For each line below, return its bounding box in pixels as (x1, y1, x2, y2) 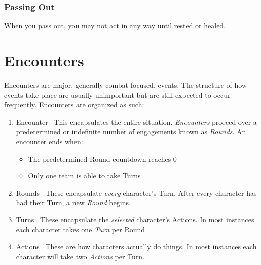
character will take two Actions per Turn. (16, 251, 145, 261)
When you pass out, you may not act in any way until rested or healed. (4, 20, 226, 31)
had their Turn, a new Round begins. (16, 197, 131, 208)
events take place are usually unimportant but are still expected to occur (4, 89, 231, 100)
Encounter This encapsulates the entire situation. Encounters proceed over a (16, 116, 257, 127)
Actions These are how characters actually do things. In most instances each (16, 241, 257, 252)
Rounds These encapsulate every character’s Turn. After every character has (16, 187, 257, 198)
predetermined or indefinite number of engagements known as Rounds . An (16, 126, 246, 137)
